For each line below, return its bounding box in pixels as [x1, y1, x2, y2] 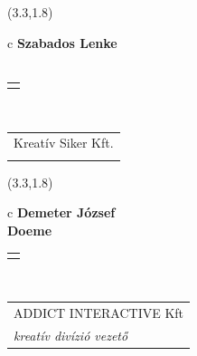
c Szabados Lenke [7, 33, 117, 52]
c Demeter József [7, 203, 116, 222]
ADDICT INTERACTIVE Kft [14, 303, 184, 322]
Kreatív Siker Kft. [14, 133, 114, 152]
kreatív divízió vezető [14, 325, 128, 344]
